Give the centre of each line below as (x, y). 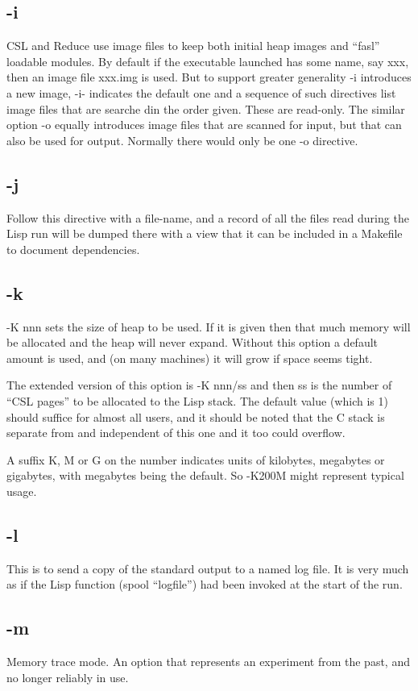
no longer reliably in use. (68, 677)
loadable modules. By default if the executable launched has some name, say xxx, (208, 61)
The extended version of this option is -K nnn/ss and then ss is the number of (199, 385)
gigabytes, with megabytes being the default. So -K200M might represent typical (205, 475)
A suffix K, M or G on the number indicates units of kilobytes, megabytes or (196, 459)
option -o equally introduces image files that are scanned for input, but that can (204, 125)
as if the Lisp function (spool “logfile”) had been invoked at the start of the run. (205, 584)
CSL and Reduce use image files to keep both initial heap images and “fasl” (193, 46)
